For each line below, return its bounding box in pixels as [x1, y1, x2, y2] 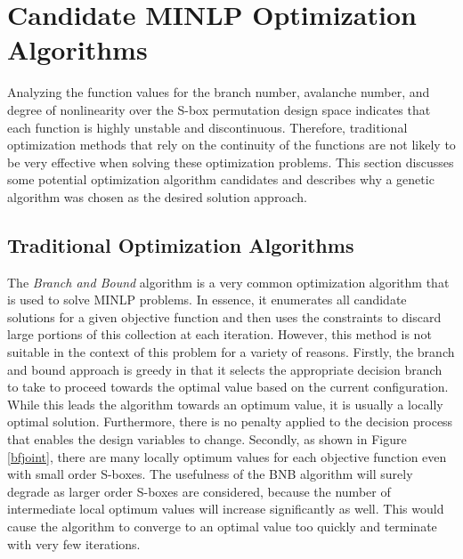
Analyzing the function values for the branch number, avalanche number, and [7, 83, 430, 101]
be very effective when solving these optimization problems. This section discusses [7, 152, 454, 171]
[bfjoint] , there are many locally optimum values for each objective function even [7, 447, 447, 466]
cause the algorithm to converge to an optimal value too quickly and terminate [7, 516, 437, 535]
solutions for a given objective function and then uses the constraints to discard [7, 307, 442, 326]
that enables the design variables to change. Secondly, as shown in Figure [7, 430, 407, 449]
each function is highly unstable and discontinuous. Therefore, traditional [7, 117, 408, 136]
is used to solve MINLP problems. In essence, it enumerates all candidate [7, 290, 407, 309]
